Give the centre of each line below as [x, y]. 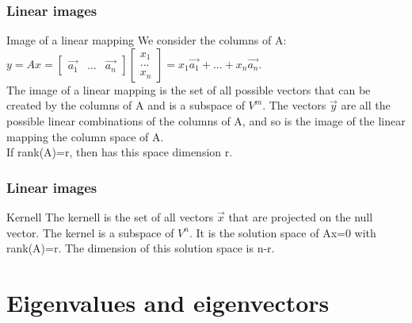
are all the [366, 105]
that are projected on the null [301, 217]
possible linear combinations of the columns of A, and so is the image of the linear [206, 121]
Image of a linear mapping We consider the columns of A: [147, 40]
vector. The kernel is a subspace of [90, 232]
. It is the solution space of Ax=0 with [282, 232]
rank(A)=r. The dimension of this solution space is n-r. [141, 248]
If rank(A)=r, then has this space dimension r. [120, 152]
